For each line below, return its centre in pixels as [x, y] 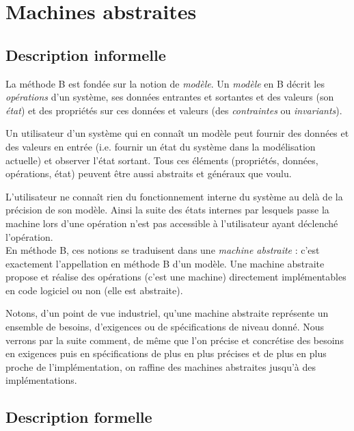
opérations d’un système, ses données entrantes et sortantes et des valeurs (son [170, 97]
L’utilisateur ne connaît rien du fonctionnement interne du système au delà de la [174, 196]
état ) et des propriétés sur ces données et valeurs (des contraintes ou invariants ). [174, 110]
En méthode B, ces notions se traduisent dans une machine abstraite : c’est [163, 250]
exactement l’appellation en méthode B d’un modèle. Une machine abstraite [165, 263]
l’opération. [29, 236]
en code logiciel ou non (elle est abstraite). [94, 290]
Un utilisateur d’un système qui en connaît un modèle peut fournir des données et [177, 133]
